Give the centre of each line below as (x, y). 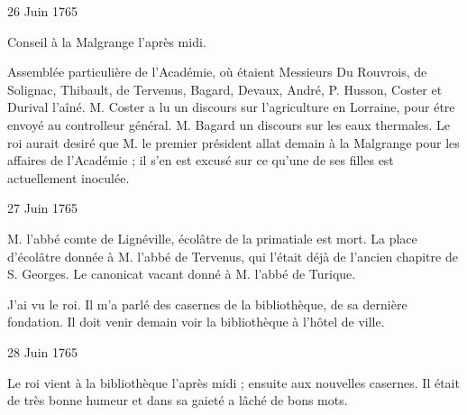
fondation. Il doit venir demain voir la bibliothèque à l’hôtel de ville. (196, 322)
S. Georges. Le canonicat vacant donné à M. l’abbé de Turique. (182, 274)
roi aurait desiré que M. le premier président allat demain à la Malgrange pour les (233, 142)
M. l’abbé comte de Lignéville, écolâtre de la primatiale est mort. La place (212, 238)
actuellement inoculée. (69, 177)
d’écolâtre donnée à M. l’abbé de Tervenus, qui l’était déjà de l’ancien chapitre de (233, 256)
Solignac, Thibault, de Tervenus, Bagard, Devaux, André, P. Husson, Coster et (225, 89)
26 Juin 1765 (42, 11)
